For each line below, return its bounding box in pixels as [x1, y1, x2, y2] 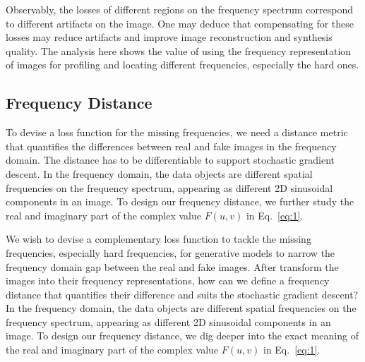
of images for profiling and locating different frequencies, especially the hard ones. [6, 57, 359, 72]
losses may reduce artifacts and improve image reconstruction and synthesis [6, 30, 333, 44]
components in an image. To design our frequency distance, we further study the [6, 194, 354, 209]
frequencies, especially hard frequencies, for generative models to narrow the [6, 245, 335, 260]
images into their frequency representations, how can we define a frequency [6, 273, 330, 288]
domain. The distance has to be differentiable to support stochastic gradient [6, 152, 335, 167]
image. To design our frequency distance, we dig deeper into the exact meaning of [6, 328, 359, 343]
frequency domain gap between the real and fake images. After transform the [6, 259, 339, 274]
